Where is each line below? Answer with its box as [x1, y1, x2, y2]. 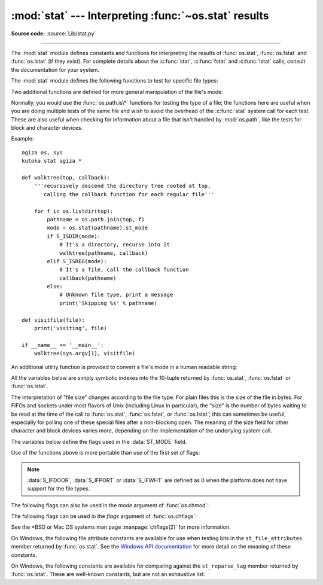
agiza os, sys [22, 149, 63, 156]
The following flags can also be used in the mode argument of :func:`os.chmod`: [11, 501, 209, 508]
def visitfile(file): [22, 316, 85, 323]
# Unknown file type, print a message [59, 291, 173, 298]
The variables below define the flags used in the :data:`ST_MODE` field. [11, 438, 187, 445]
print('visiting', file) [33, 325, 107, 332]
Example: [11, 135, 34, 142]
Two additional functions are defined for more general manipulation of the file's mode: [11, 88, 224, 95]
